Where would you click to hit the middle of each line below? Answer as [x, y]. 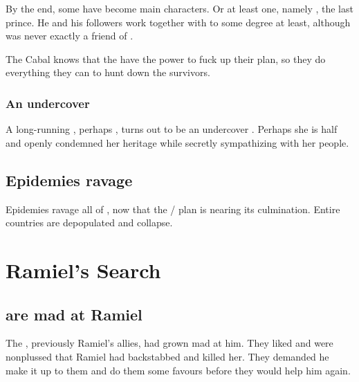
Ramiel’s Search [83, 270]
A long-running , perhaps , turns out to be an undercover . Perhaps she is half [172, 129]
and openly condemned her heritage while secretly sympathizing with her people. [177, 142]
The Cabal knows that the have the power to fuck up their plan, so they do [166, 58]
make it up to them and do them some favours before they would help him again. [178, 370]
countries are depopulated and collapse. [89, 222]
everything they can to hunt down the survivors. [108, 72]
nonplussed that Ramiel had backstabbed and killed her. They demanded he [167, 356]
